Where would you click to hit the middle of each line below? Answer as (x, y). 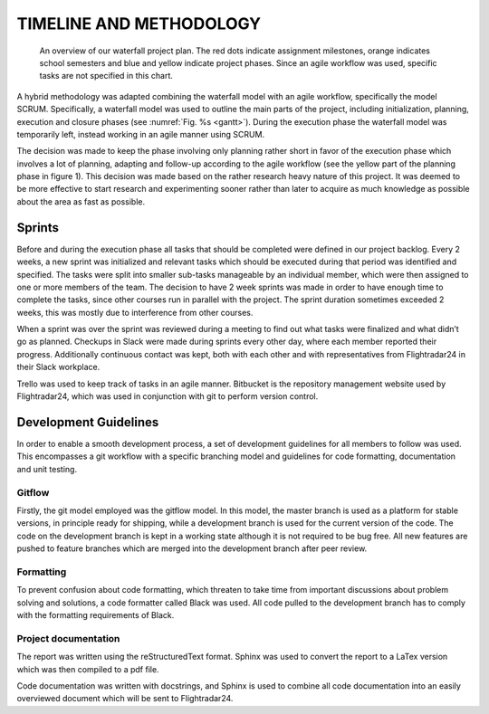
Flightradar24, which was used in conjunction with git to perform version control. (168, 396)
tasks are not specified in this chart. (106, 76)
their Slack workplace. (58, 367)
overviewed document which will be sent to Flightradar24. (125, 699)
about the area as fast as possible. (81, 201)
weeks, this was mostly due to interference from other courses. (135, 312)
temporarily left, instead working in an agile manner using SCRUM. (141, 134)
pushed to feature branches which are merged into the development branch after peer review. (192, 548)
